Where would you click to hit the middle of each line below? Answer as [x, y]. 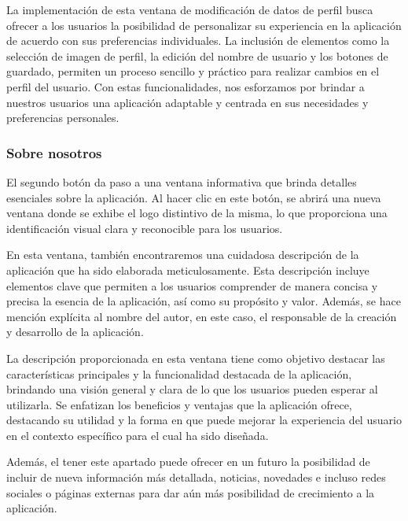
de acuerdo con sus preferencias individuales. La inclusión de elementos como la [198, 41]
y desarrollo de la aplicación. [75, 332]
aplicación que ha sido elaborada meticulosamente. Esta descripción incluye [188, 270]
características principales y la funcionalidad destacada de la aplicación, [179, 373]
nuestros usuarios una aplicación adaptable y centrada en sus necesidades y [187, 102]
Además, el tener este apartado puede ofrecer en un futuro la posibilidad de [188, 462]
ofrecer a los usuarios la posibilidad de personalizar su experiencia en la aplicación [204, 25]
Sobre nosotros [54, 152]
